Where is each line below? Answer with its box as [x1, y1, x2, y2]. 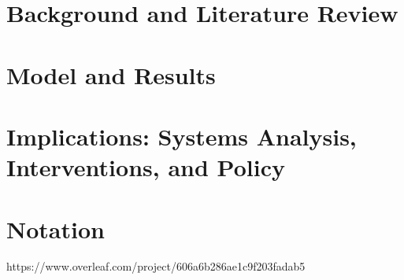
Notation [6, 212, 105, 245]
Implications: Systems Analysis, [6, 120, 357, 152]
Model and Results [6, 58, 216, 90]
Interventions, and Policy [6, 151, 285, 183]
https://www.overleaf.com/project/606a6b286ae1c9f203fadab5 [6, 258, 306, 274]
